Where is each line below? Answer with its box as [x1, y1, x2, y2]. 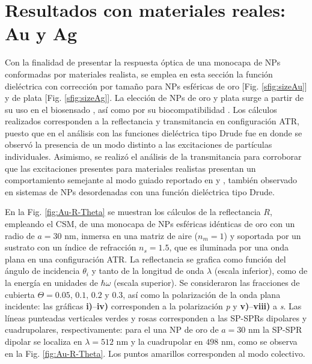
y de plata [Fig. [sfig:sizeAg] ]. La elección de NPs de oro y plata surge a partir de [5, 91, 304, 104]
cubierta [5, 288, 35, 300]
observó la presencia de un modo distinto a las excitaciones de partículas [5, 138, 272, 151]
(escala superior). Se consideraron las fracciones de [114, 276, 300, 288]
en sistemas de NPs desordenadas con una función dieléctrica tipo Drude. [5, 185, 275, 198]
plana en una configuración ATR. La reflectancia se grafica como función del [5, 252, 286, 265]
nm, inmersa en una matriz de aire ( [64, 229, 198, 241]
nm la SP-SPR [248, 323, 302, 336]
